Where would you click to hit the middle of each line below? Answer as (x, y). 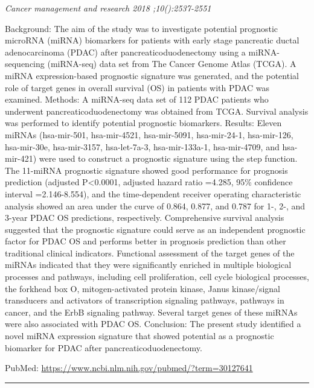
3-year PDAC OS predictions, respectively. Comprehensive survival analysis (145, 218)
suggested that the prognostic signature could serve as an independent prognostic (155, 229)
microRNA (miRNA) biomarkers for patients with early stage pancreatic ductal (152, 40)
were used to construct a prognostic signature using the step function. (168, 158)
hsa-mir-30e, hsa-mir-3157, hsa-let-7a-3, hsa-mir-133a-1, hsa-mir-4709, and (142, 146)
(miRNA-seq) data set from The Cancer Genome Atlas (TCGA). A (172, 64)
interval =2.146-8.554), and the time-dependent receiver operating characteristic (153, 193)
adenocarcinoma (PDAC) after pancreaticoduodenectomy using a (125, 52)
